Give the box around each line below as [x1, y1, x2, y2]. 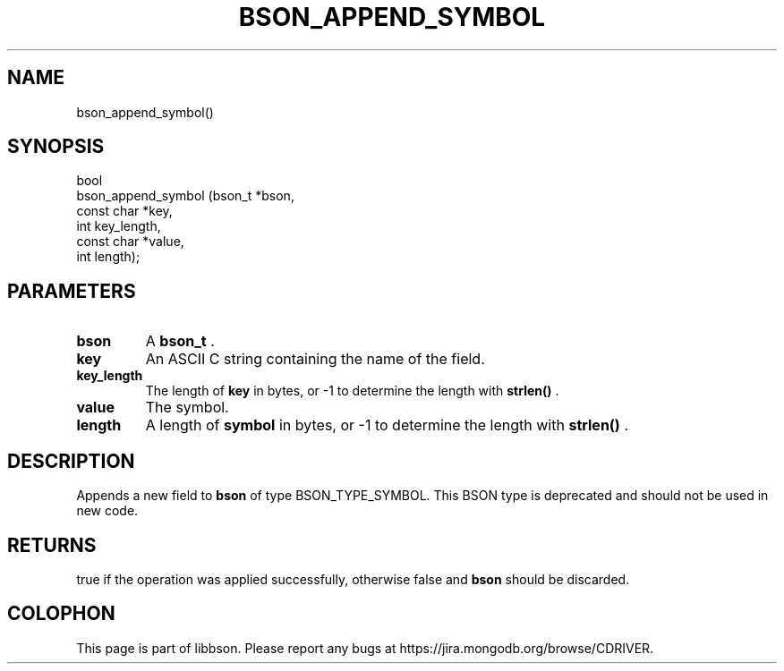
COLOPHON [7, 602, 115, 625]
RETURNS [7, 533, 97, 556]
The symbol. [145, 398, 229, 417]
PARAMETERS [7, 279, 136, 302]
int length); [76, 249, 141, 265]
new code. [76, 503, 139, 519]
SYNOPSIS [7, 135, 105, 158]
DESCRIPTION [7, 449, 135, 472]
